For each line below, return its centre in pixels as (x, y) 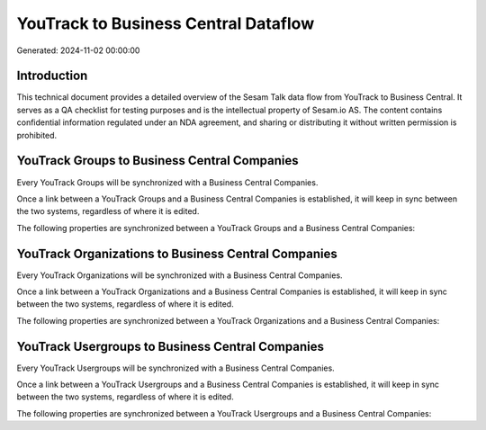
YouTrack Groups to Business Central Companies (157, 161)
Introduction (52, 76)
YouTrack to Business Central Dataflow (166, 23)
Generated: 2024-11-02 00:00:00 (78, 50)
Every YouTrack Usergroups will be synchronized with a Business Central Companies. (175, 368)
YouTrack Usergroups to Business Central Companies (170, 346)
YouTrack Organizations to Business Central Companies (177, 253)
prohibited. (37, 135)
